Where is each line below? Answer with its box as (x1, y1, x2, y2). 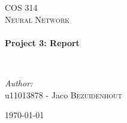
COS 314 (5, 1, 38, 13)
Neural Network (5, 13, 70, 25)
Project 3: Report (5, 36, 80, 49)
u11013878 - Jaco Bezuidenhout (5, 88, 122, 101)
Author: (5, 76, 33, 89)
